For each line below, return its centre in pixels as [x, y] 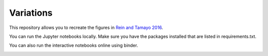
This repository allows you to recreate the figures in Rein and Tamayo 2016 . [86, 28]
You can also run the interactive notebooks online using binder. [74, 45]
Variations [31, 13]
